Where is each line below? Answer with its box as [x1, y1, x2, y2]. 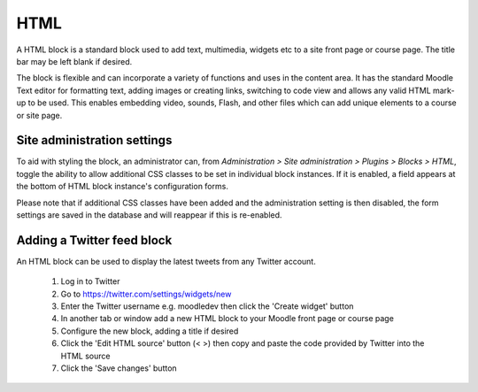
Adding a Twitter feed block [16, 233, 173, 248]
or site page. [16, 110, 63, 120]
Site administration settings [16, 133, 173, 148]
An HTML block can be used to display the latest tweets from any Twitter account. [16, 256, 316, 266]
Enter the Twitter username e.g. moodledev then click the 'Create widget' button [60, 301, 354, 311]
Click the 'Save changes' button [60, 363, 177, 373]
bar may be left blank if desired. [16, 56, 133, 66]
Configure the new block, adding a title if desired [60, 326, 239, 336]
